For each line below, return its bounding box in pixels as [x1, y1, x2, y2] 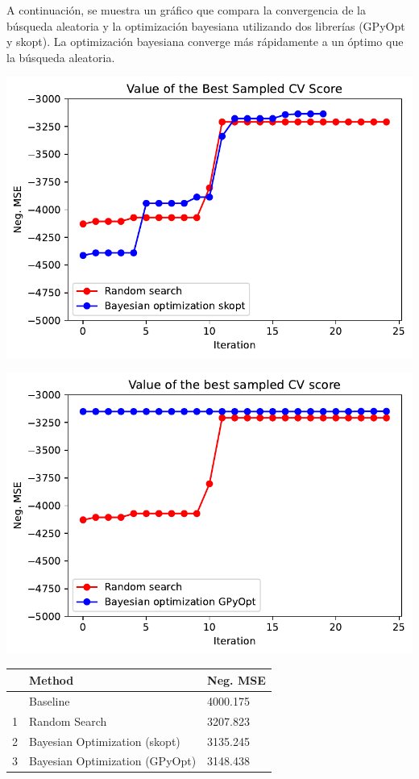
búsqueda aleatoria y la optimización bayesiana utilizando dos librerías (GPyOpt [6, 17, 405, 34]
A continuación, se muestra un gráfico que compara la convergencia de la [6, 2, 366, 18]
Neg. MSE [207, 671, 266, 688]
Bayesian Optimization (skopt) [29, 732, 180, 749]
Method [29, 671, 74, 688]
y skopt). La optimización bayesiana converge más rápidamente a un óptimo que [6, 33, 404, 50]
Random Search [29, 712, 107, 729]
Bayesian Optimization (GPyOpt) [29, 752, 197, 769]
